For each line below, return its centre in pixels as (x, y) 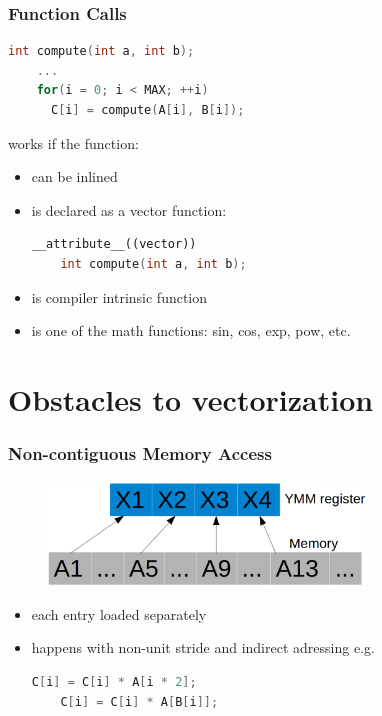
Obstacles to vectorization (191, 398)
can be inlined (74, 176)
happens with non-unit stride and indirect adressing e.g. (203, 647)
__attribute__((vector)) (114, 244)
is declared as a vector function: (129, 209)
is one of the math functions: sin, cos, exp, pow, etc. (191, 330)
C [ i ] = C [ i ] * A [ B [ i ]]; (139, 701)
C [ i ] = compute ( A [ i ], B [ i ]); (147, 110)
